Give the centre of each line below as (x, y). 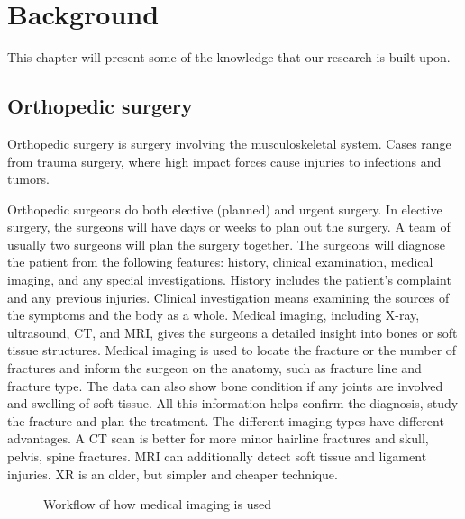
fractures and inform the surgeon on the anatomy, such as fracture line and (214, 368)
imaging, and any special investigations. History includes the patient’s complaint (229, 280)
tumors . (28, 179)
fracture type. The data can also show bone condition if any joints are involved (225, 385)
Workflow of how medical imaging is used (157, 504)
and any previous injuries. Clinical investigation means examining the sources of (228, 297)
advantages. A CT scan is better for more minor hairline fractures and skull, (218, 438)
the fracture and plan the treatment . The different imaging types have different (226, 420)
